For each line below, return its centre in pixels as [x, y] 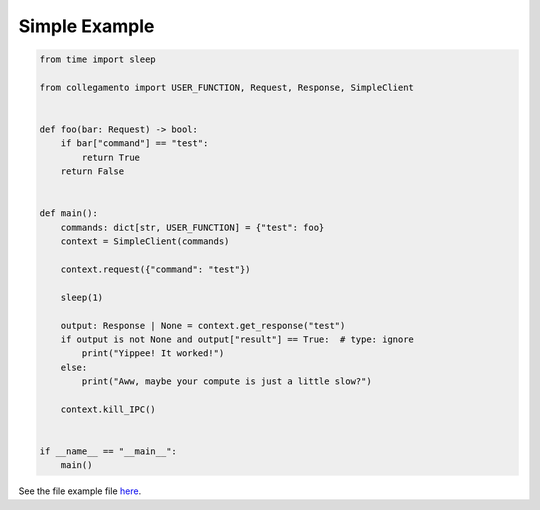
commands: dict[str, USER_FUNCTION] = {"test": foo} [192, 227]
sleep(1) [82, 297]
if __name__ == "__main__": [108, 451]
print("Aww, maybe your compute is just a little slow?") [226, 381]
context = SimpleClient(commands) [145, 241]
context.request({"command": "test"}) [155, 269]
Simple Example [86, 26]
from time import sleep [98, 59]
